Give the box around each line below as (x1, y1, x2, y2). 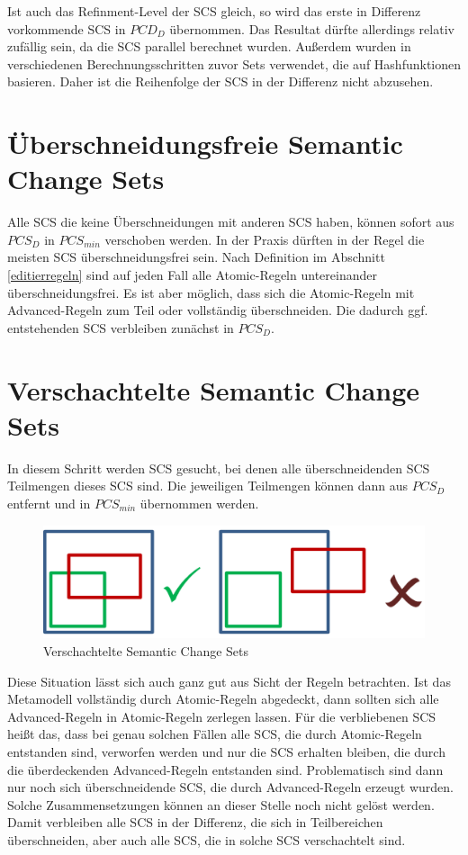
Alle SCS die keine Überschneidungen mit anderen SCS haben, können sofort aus (7, 212, 454, 231)
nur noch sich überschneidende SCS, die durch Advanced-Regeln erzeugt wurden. (7, 778, 454, 796)
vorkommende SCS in (7, 19, 126, 38)
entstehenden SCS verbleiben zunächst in (7, 318, 234, 337)
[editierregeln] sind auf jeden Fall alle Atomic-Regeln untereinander (7, 265, 377, 284)
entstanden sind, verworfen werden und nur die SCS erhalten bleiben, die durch (7, 742, 445, 760)
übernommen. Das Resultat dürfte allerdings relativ (169, 19, 454, 38)
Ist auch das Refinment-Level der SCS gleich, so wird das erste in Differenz (7, 2, 421, 20)
